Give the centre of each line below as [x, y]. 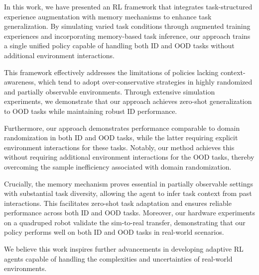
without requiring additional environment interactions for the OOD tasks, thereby [129, 157]
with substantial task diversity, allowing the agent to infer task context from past [128, 193]
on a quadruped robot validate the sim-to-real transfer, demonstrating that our [125, 222]
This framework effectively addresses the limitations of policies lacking [111, 72]
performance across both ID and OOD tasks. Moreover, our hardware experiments [129, 213]
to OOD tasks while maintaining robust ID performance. [91, 111]
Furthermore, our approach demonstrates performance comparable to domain [122, 128]
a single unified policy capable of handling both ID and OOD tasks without [119, 46]
